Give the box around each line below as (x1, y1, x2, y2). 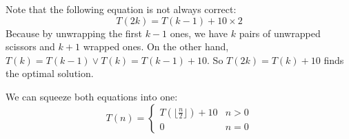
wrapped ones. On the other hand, (83, 39, 229, 54)
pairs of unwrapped (239, 25, 321, 40)
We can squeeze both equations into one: (6, 89, 178, 103)
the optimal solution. (6, 66, 94, 81)
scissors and (6, 39, 55, 54)
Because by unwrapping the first (6, 25, 142, 40)
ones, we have (170, 25, 228, 40)
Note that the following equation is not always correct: (6, 2, 237, 16)
